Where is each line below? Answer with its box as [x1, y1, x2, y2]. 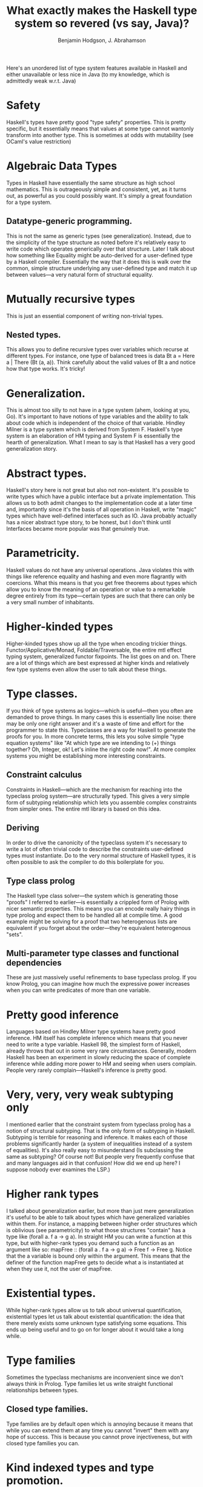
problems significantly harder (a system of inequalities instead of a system [6, 1140, 193, 1147]
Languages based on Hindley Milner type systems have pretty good [6, 1028, 176, 1035]
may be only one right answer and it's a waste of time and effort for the [6, 720, 184, 727]
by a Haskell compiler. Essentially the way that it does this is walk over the [6, 258, 191, 265]
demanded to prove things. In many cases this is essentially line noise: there [6, 713, 196, 721]
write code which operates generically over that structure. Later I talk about [6, 245, 195, 252]
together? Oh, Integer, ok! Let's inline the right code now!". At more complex [6, 746, 196, 753]
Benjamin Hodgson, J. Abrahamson [57, 36, 146, 44]
